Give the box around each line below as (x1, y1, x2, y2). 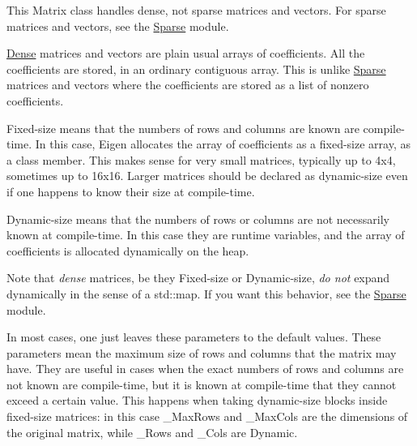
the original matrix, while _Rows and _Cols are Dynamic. (6, 423, 298, 440)
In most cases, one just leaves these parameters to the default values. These (6, 328, 381, 345)
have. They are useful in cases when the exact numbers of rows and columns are (6, 360, 404, 377)
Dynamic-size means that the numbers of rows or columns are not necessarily (6, 210, 389, 227)
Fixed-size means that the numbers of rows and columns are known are (6, 119, 360, 136)
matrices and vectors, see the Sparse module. (6, 17, 229, 34)
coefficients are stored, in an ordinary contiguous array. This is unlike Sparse (6, 60, 386, 77)
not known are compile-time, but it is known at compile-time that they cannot (6, 375, 397, 392)
